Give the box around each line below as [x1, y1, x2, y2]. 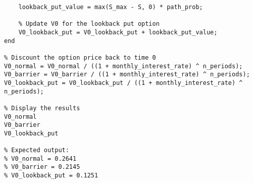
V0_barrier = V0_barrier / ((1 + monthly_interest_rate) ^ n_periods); [4, 71, 250, 78]
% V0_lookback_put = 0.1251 [4, 172, 98, 179]
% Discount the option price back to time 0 [4, 54, 156, 61]
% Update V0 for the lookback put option [18, 20, 160, 28]
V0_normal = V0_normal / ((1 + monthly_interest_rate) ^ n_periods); [4, 62, 243, 70]
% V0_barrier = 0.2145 [4, 163, 80, 171]
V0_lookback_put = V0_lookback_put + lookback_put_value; [18, 28, 218, 36]
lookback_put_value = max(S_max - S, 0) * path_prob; [18, 4, 203, 11]
